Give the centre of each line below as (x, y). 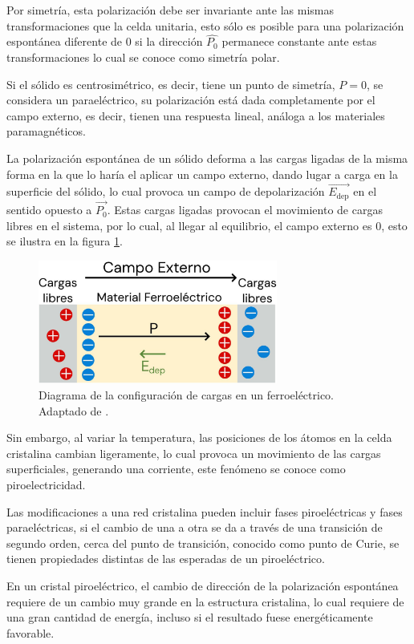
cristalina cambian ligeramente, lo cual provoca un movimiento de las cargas (194, 453)
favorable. (30, 632)
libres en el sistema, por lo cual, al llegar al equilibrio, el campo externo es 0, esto (207, 225)
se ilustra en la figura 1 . (65, 241)
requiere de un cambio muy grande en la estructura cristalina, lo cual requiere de (205, 601)
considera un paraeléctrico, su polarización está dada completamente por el (191, 100)
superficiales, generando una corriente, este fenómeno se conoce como (176, 469)
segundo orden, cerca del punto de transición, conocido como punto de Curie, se (203, 543)
